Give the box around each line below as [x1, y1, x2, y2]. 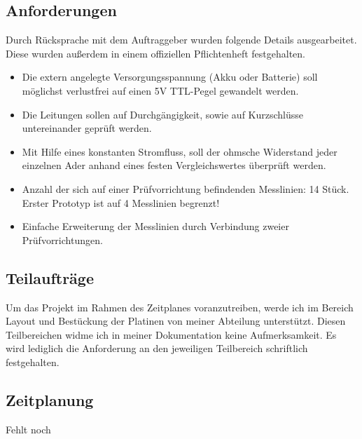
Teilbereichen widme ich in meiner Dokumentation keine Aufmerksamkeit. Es [6, 327, 337, 342]
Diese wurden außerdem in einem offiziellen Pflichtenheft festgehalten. [6, 46, 305, 60]
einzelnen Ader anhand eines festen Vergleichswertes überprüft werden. [22, 158, 326, 173]
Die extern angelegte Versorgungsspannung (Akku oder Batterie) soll [22, 69, 318, 84]
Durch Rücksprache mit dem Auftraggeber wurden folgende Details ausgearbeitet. [6, 32, 357, 47]
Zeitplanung [6, 389, 94, 410]
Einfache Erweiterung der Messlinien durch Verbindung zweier [22, 219, 289, 234]
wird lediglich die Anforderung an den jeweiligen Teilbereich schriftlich [6, 341, 308, 356]
